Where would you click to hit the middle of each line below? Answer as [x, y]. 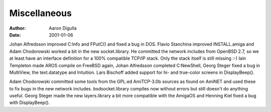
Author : [18, 28]
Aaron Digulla [63, 28]
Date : [15, 35]
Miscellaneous [41, 13]
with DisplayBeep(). [30, 102]
